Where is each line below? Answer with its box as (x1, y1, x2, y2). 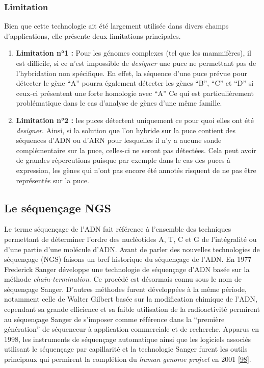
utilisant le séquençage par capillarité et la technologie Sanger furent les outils (4, 344, 248, 354)
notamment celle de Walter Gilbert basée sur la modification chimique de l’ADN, (4, 293, 257, 304)
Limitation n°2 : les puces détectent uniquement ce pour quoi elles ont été (16, 114, 254, 125)
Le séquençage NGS (4, 200, 111, 215)
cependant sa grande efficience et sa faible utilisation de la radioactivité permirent (4, 304, 260, 314)
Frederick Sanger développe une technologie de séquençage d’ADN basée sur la (4, 263, 250, 274)
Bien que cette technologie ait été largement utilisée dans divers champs (4, 20, 229, 31)
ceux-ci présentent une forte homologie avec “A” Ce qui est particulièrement (16, 87, 254, 98)
